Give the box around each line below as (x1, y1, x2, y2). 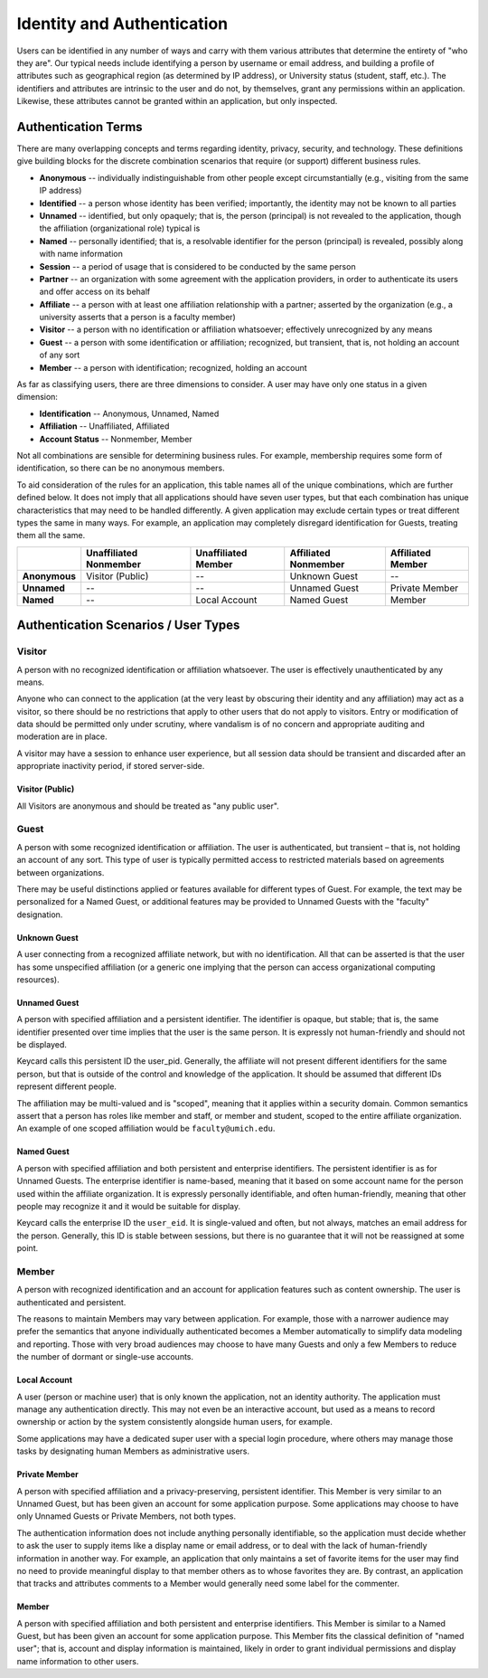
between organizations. (16, 867, 105, 877)
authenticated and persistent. (16, 1296, 127, 1307)
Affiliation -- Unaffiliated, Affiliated (39, 421, 170, 431)
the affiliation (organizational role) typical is (39, 223, 201, 234)
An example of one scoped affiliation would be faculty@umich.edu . (16, 1123, 276, 1134)
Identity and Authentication (16, 14, 229, 33)
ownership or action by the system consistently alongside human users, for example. (16, 1417, 333, 1427)
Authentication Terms (16, 119, 144, 135)
